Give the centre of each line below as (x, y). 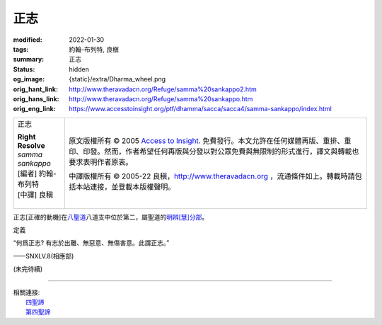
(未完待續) (28, 269)
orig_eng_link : (34, 109)
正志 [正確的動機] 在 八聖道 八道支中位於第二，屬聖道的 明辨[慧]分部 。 (111, 217)
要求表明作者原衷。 (100, 161)
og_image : (29, 79)
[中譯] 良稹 (35, 195)
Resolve (31, 145)
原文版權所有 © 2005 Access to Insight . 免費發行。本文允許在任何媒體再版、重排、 (206, 140)
